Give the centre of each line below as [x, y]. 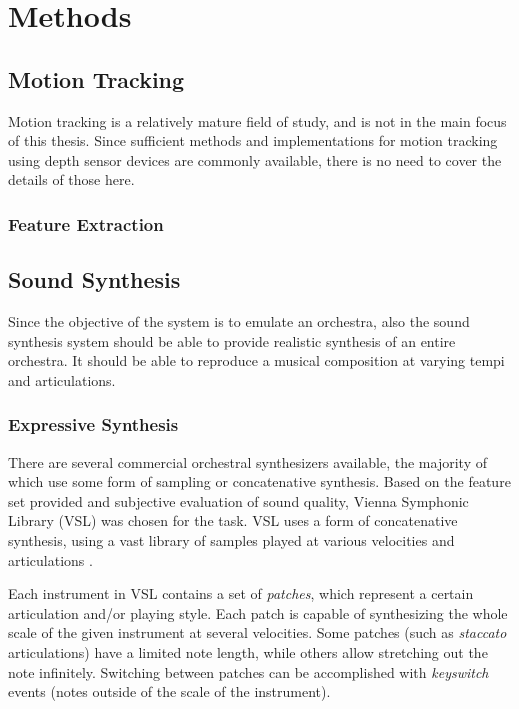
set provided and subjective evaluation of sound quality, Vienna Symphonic [238, 500]
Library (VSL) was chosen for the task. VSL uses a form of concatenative [233, 520]
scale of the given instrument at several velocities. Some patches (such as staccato [257, 632]
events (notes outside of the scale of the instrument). [169, 691]
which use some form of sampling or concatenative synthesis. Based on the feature [259, 481]
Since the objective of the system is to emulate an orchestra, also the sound [239, 321]
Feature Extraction [86, 223]
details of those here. [71, 179]
